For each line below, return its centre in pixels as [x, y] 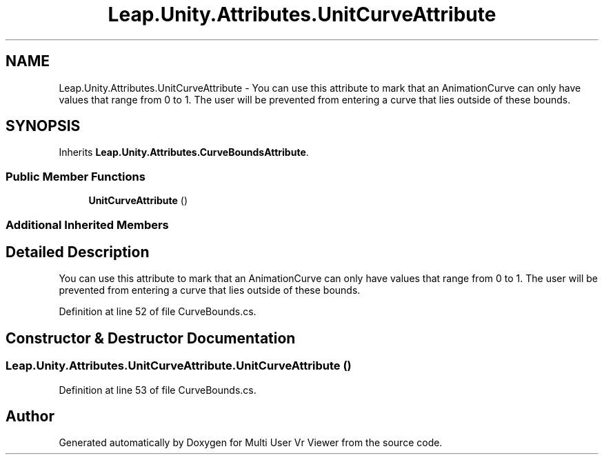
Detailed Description [78, 252]
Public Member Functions [75, 176]
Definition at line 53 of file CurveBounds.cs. [158, 390]
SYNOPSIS [43, 126]
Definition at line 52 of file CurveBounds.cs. [158, 312]
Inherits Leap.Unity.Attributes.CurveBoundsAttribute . [184, 152]
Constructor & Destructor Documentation [151, 338]
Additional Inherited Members [87, 224]
